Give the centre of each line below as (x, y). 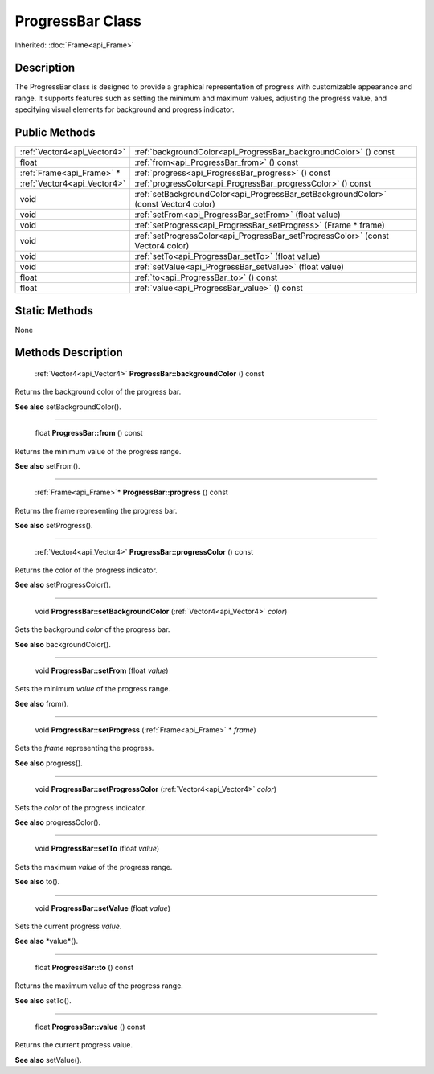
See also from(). (42, 703)
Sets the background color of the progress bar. (92, 629)
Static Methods (54, 311)
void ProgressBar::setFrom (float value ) (102, 670)
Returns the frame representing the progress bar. (96, 510)
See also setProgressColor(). (63, 585)
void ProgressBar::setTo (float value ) (97, 849)
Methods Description (69, 353)
